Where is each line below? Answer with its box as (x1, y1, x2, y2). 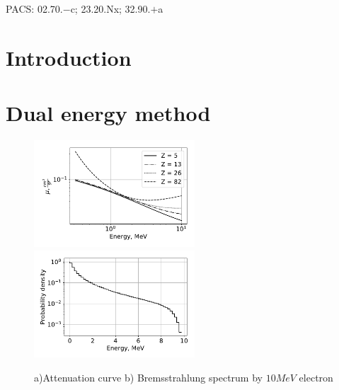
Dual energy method (6, 98, 211, 127)
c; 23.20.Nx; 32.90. (70, 1, 151, 16)
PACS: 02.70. (6, 1, 63, 16)
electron (299, 369, 333, 384)
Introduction (6, 42, 132, 71)
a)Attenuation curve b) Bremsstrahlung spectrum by (34, 369, 263, 384)
